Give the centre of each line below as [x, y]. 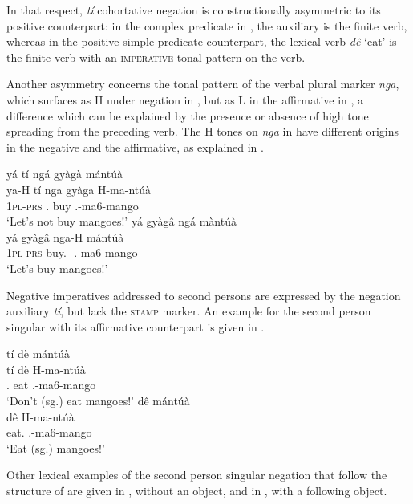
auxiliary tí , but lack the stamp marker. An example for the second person [189, 311]
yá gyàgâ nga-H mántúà [65, 236]
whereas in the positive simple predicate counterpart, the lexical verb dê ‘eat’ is [202, 41]
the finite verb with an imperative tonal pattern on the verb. [156, 57]
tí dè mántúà [38, 354]
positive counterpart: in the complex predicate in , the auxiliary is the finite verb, [207, 25]
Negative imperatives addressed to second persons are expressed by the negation [204, 295]
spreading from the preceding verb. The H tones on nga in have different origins [202, 131]
